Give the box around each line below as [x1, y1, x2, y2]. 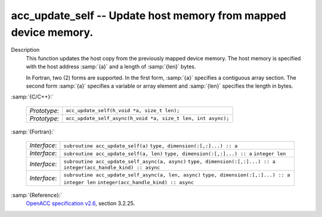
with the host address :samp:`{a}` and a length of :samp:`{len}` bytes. [26, 63, 196, 70]
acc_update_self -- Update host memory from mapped [11, 9, 286, 22]
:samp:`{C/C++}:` [11, 93, 54, 101]
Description [11, 46, 40, 54]
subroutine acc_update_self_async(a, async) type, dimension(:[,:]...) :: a [63, 159, 275, 165]
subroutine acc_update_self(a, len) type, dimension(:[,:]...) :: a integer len [63, 151, 286, 157]
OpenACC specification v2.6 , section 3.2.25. [26, 200, 135, 207]
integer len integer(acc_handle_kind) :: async [63, 179, 194, 186]
